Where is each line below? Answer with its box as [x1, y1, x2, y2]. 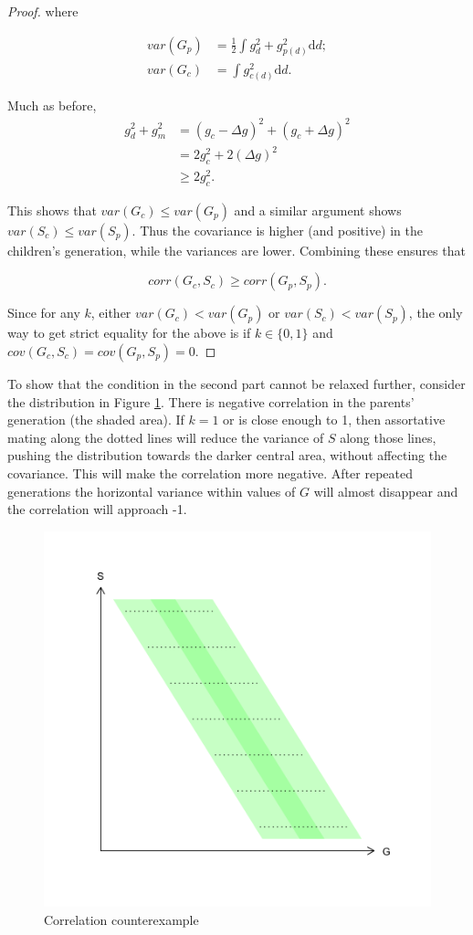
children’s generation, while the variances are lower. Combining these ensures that [7, 240, 466, 259]
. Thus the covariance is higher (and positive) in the [131, 220, 424, 239]
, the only [408, 303, 463, 322]
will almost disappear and [313, 481, 458, 500]
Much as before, [7, 96, 97, 115]
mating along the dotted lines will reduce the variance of [7, 427, 324, 446]
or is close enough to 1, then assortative [223, 410, 446, 429]
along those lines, [340, 427, 436, 446]
